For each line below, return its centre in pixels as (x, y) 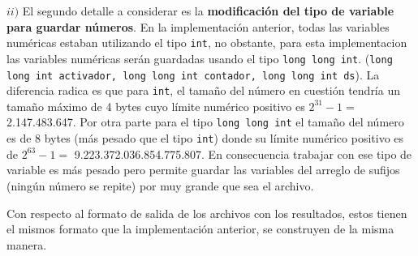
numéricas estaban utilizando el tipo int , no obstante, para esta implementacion (207, 43)
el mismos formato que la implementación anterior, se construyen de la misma (200, 229)
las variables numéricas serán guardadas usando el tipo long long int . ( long (200, 58)
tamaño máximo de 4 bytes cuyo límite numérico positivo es (156, 106)
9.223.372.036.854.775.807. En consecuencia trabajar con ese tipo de (243, 154)
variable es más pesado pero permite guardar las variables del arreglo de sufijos (203, 170)
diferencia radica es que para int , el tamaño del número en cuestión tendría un (203, 90)
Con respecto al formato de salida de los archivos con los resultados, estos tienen (207, 213)
